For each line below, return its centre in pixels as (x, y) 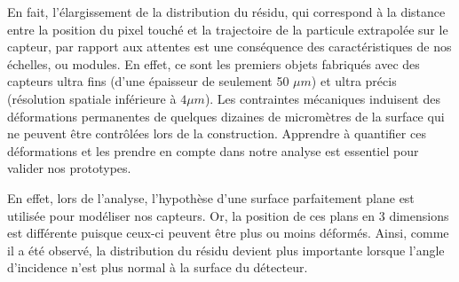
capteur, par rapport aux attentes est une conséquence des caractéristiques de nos (229, 47)
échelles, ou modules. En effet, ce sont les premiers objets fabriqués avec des (214, 63)
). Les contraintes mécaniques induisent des (322, 98)
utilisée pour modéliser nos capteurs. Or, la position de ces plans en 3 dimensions (228, 215)
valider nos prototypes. (69, 168)
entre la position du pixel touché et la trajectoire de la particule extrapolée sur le (228, 29)
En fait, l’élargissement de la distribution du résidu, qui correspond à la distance (226, 12)
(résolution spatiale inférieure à (92, 98)
